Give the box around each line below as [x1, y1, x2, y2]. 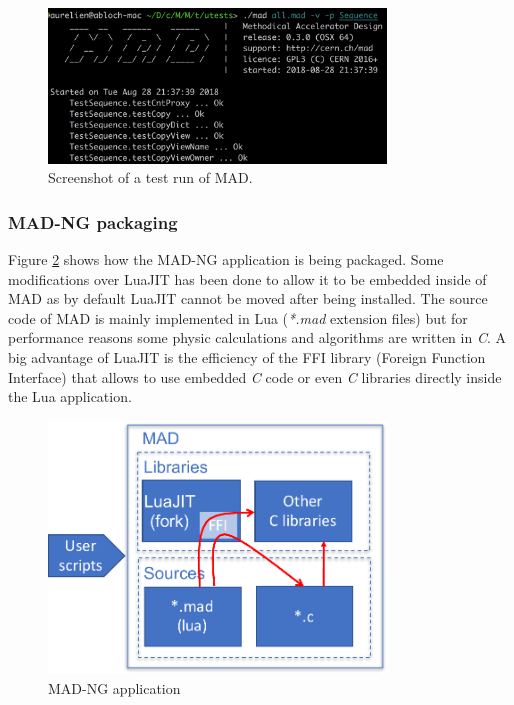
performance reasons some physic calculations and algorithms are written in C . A [8, 327, 506, 348]
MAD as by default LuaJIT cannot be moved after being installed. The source [8, 288, 488, 309]
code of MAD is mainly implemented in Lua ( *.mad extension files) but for [8, 307, 468, 328]
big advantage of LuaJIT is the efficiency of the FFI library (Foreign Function [8, 347, 486, 368]
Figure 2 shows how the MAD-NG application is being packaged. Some [8, 249, 444, 270]
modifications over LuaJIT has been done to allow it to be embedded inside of [8, 268, 487, 289]
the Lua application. [8, 386, 132, 407]
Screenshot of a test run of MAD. [48, 167, 253, 188]
